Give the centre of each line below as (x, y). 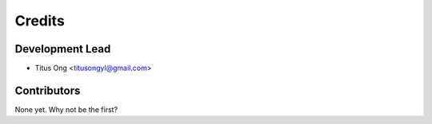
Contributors (48, 90)
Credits (40, 21)
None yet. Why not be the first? (66, 109)
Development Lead (63, 49)
